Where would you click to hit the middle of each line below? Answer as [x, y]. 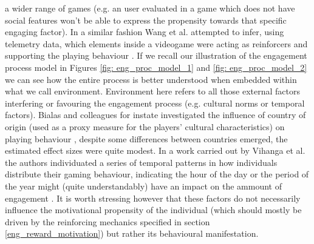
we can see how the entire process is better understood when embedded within [151, 79]
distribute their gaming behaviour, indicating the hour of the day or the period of [157, 174]
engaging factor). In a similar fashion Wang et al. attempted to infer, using [145, 32]
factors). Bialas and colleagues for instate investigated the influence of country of [155, 115]
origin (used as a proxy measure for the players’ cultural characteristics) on [145, 126]
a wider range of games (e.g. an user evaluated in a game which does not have [150, 8]
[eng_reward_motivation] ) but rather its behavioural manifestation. [132, 233]
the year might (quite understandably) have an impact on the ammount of [143, 186]
